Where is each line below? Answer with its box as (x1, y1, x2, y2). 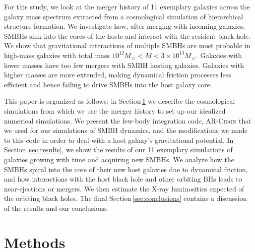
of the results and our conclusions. (4, 202, 108, 213)
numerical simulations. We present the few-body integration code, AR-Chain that (4, 115, 252, 126)
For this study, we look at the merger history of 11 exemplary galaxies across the (4, 1, 250, 11)
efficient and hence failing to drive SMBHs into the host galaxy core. (4, 79, 212, 89)
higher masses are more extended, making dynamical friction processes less (4, 69, 231, 80)
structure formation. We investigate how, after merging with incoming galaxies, (4, 21, 245, 31)
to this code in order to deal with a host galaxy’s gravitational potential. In (4, 134, 234, 145)
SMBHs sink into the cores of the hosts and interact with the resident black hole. (4, 30, 251, 41)
